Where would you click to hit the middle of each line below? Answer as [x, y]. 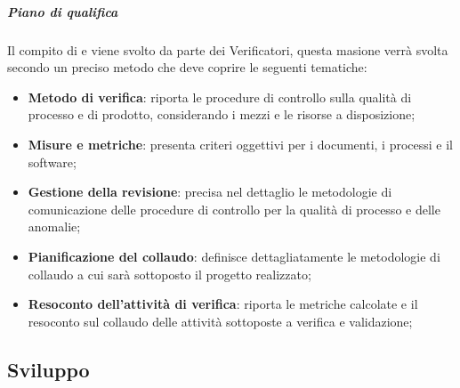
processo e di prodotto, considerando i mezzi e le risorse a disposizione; [222, 114]
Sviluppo [48, 369]
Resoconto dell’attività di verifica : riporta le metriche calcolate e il [223, 304]
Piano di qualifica [63, 11]
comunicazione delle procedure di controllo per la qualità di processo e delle [234, 209]
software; [52, 162]
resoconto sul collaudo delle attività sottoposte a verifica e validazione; [220, 321]
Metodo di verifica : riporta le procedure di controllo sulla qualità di [220, 97]
